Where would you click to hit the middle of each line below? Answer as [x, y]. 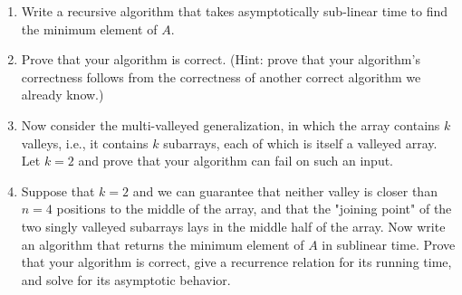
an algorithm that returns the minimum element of [163, 244]
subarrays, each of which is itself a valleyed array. [300, 143]
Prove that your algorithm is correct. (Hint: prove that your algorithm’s [221, 59]
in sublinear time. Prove [389, 244]
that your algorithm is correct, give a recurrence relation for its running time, [236, 262]
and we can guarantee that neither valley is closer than [285, 190]
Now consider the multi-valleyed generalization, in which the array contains [231, 124]
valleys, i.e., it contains [85, 143]
